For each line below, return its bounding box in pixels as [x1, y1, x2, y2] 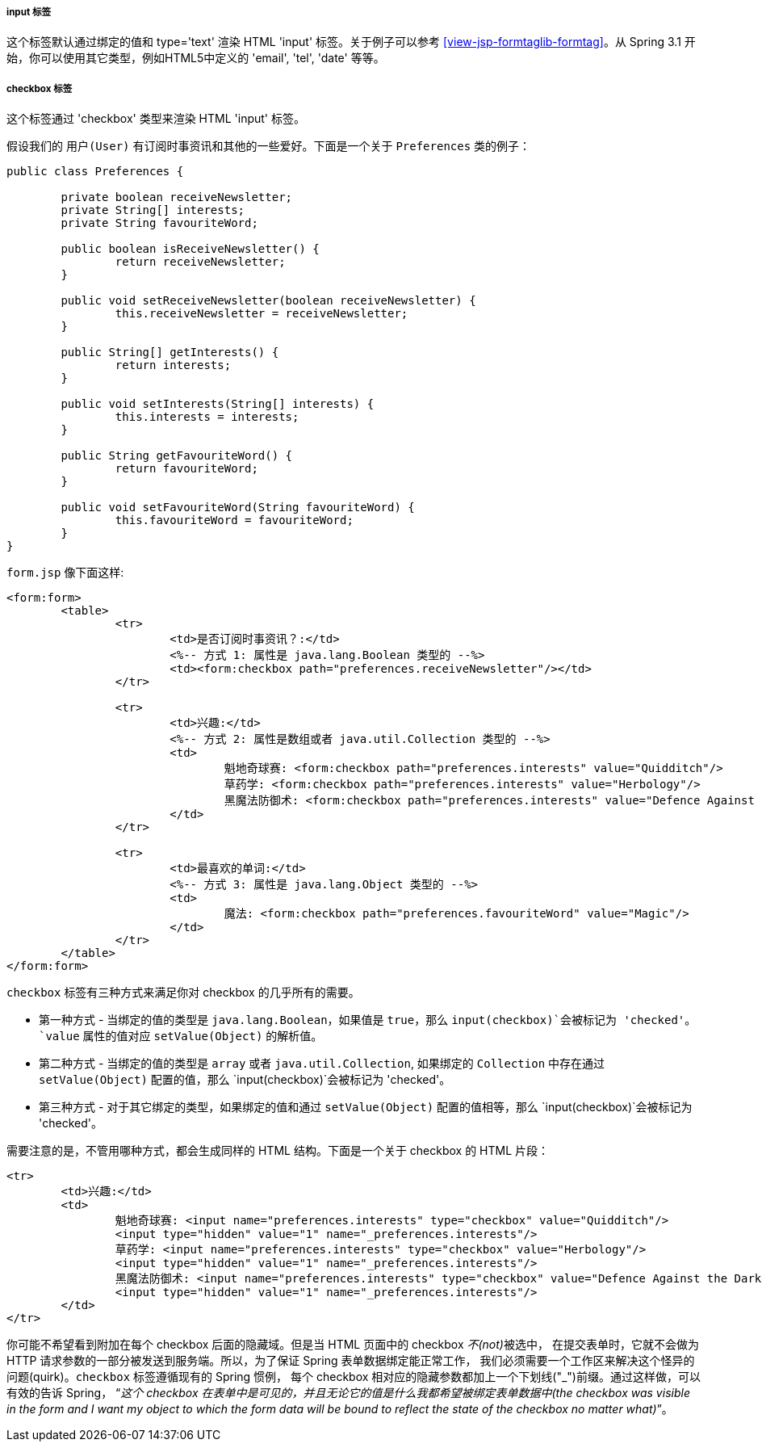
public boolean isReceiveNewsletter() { [61, 242, 320, 256]
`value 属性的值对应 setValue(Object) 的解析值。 [39, 1029, 323, 1043]
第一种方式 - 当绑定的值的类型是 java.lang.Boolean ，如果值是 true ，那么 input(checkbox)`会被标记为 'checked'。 [39, 1013, 697, 1027]
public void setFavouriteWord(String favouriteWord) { [61, 501, 415, 514]
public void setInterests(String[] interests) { [61, 397, 375, 411]
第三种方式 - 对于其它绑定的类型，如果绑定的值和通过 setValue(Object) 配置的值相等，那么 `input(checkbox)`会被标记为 [39, 1100, 693, 1114]
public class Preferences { [6, 165, 184, 178]
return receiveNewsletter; [115, 255, 286, 269]
